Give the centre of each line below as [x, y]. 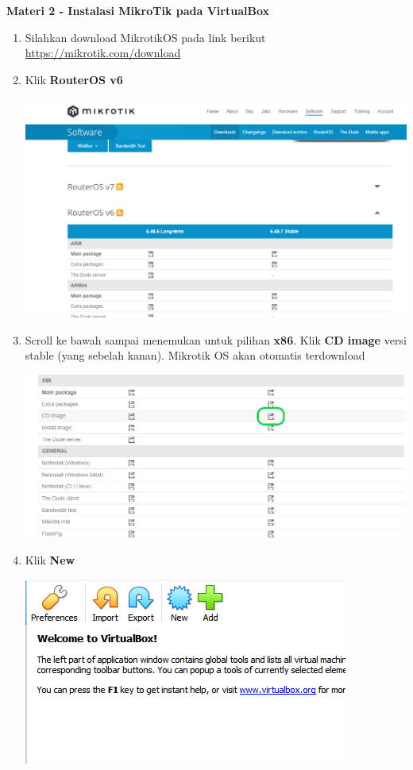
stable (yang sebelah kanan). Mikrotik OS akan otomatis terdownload [195, 355]
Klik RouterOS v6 [74, 79]
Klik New [50, 559]
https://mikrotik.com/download [103, 53]
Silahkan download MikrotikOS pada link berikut [145, 37]
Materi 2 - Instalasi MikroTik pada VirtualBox [138, 10]
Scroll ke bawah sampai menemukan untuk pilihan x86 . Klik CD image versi [216, 339]
